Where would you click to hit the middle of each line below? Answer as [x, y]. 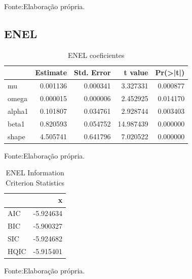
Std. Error [92, 72]
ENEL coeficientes [96, 55]
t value [136, 72]
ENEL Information [35, 173]
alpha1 [18, 111]
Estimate [51, 72]
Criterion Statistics [35, 182]
